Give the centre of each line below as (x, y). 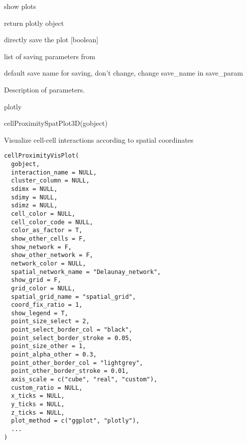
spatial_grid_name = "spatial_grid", (73, 297)
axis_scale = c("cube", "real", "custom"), (84, 380)
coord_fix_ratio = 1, (47, 305)
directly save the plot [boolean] (51, 40)
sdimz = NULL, (34, 206)
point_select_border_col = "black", (72, 330)
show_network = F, (42, 247)
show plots (20, 6)
